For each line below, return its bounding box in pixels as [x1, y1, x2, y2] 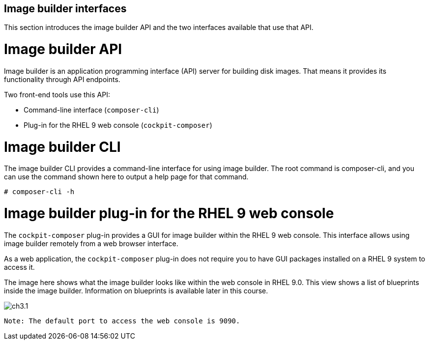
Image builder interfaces [4, 2, 127, 15]
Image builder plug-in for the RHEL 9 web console [4, 205, 334, 222]
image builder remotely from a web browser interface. [4, 239, 178, 248]
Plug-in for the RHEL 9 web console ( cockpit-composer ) [24, 120, 212, 129]
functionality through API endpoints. [4, 75, 120, 84]
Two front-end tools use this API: [4, 90, 110, 99]
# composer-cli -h [4, 188, 75, 196]
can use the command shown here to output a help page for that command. [4, 172, 249, 181]
